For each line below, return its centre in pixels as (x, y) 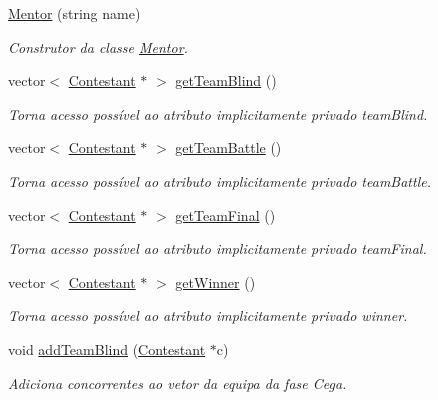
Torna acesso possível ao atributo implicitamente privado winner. (208, 315)
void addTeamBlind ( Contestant (107, 348)
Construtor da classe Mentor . (98, 46)
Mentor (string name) (74, 13)
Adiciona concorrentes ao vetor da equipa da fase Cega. (177, 382)
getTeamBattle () (228, 147)
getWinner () (215, 281)
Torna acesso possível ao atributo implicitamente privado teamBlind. (218, 113)
